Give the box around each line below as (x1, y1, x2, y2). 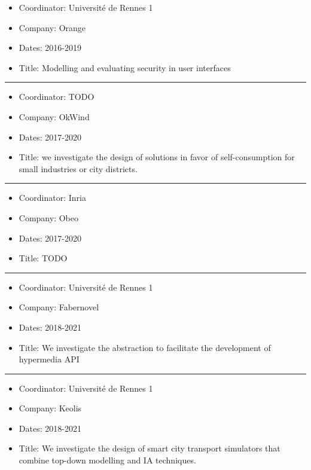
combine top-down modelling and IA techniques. (19, 454, 196, 466)
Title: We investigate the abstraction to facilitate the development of (19, 341, 271, 353)
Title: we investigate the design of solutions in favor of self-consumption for (19, 151, 295, 163)
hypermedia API (19, 353, 80, 365)
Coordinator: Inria (19, 191, 86, 204)
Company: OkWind (19, 110, 90, 123)
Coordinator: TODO (19, 90, 94, 103)
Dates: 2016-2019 (19, 41, 81, 54)
